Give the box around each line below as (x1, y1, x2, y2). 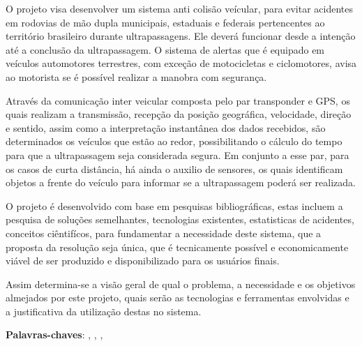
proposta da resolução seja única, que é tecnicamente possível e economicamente (6, 239, 349, 254)
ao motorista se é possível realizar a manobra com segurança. (6, 69, 267, 84)
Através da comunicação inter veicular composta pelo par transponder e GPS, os (6, 93, 350, 107)
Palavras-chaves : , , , (6, 327, 103, 342)
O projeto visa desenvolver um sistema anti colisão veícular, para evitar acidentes (6, 1, 354, 15)
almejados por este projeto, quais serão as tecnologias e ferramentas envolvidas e (6, 290, 349, 305)
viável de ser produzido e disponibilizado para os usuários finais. (6, 253, 280, 268)
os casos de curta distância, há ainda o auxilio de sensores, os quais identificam (6, 161, 343, 176)
